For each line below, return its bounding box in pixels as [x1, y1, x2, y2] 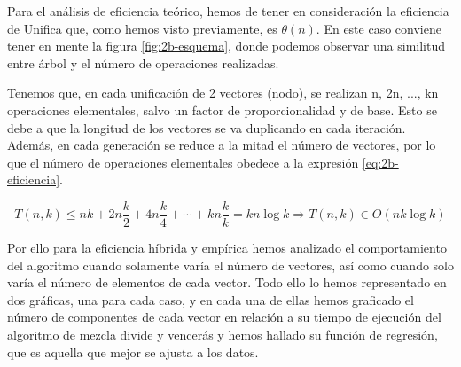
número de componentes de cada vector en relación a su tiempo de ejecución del [7, 308, 441, 326]
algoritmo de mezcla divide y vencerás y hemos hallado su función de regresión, [7, 324, 438, 343]
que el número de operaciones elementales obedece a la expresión [7, 152, 359, 171]
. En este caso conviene [316, 19, 441, 37]
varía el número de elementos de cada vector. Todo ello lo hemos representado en [7, 273, 447, 292]
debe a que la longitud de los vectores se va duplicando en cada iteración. [7, 118, 406, 137]
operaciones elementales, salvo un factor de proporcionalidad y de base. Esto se [7, 100, 437, 119]
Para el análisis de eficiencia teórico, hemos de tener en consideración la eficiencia [7, 2, 449, 20]
